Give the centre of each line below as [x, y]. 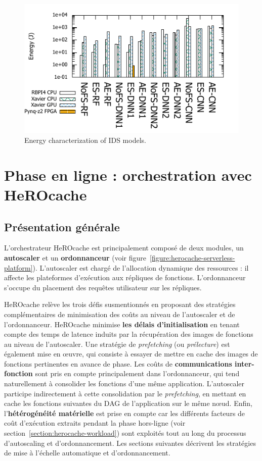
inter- [245, 363]
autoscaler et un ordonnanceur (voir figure [75, 257]
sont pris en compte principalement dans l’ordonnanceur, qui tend [137, 373]
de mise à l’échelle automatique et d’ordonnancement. [87, 453]
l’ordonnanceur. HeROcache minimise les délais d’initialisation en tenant [122, 324]
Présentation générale [62, 226]
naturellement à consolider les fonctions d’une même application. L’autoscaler [124, 383]
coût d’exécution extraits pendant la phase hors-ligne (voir [95, 423]
